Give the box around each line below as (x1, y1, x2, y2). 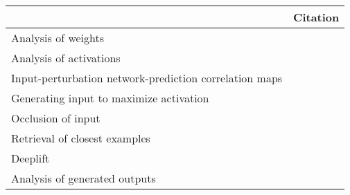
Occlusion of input (11, 110, 100, 126)
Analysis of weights (11, 30, 105, 46)
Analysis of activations (11, 50, 121, 66)
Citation (293, 9, 340, 25)
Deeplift (11, 150, 50, 166)
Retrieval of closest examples (11, 130, 150, 146)
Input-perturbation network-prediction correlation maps (11, 70, 283, 86)
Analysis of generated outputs (11, 170, 156, 186)
